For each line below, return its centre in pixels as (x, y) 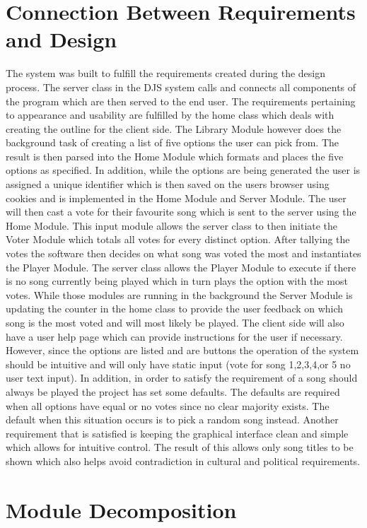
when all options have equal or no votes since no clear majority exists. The (168, 405)
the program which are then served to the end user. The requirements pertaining (181, 101)
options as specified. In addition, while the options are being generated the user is (183, 170)
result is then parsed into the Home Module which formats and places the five (175, 156)
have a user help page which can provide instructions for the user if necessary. (174, 336)
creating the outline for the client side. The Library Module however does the (174, 128)
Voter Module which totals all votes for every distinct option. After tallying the (178, 239)
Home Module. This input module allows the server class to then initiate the (172, 225)
